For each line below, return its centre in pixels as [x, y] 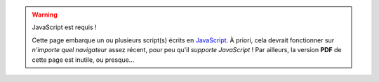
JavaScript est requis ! [65, 27]
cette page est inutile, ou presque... [83, 60]
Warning [45, 15]
